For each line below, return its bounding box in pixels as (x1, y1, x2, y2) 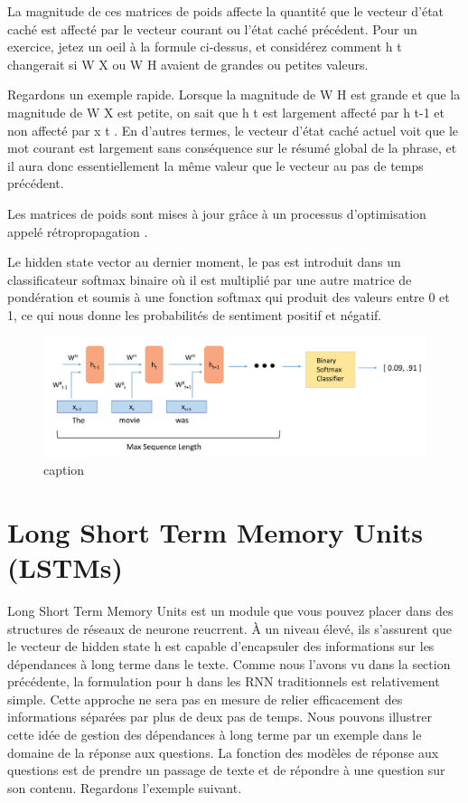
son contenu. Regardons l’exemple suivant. (7, 778, 242, 797)
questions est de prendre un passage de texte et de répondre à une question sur (7, 760, 445, 779)
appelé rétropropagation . (7, 222, 148, 241)
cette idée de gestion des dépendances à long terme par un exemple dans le (7, 725, 422, 744)
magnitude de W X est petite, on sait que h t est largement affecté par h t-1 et (7, 102, 445, 121)
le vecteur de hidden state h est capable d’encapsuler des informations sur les (7, 637, 435, 656)
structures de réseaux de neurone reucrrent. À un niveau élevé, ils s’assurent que (7, 619, 452, 638)
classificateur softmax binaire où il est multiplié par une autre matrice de (7, 269, 412, 288)
